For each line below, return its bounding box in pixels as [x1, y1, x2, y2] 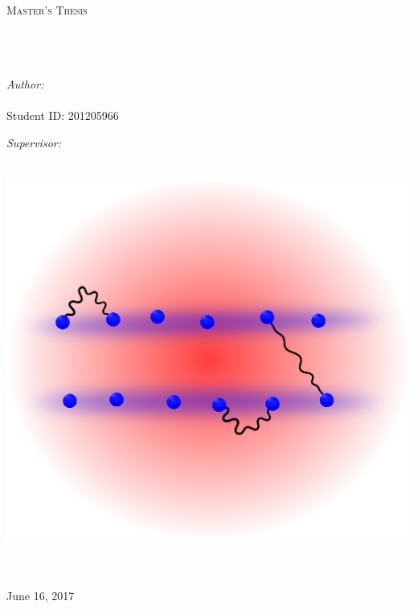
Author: [6, 75, 44, 92]
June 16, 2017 [6, 587, 75, 604]
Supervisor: [6, 134, 61, 150]
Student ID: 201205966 [6, 107, 119, 124]
